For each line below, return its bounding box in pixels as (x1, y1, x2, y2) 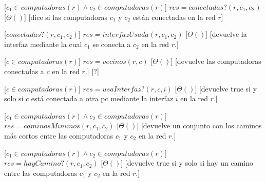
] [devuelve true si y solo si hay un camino (121, 157, 254, 168)
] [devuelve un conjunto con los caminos (137, 120, 262, 131)
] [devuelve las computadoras (170, 56, 261, 66)
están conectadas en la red (132, 11, 216, 22)
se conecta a (92, 38, 131, 49)
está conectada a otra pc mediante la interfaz (31, 93, 174, 104)
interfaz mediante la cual (4, 38, 82, 49)
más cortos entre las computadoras (4, 130, 113, 141)
